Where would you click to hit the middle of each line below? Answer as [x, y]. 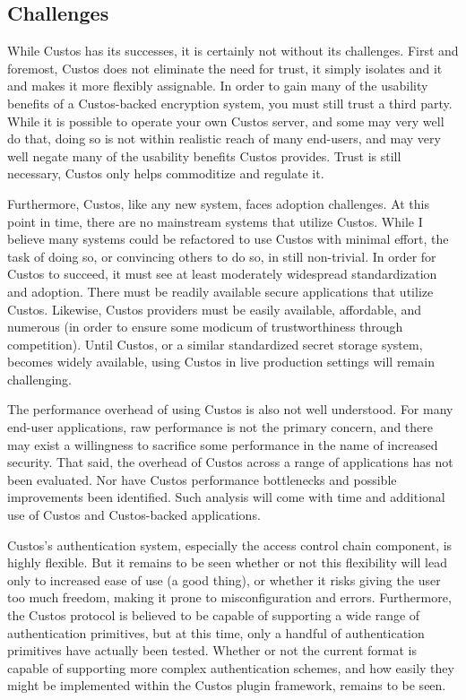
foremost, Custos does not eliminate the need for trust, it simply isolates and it [225, 68]
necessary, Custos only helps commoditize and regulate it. [166, 173]
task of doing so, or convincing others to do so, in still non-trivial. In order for [222, 256]
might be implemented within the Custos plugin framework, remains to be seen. [227, 685]
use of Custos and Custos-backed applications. [134, 515]
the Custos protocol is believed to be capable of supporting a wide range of [214, 615]
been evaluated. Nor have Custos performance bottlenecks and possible [202, 479]
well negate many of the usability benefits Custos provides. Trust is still [204, 156]
